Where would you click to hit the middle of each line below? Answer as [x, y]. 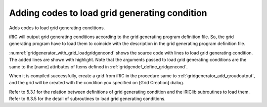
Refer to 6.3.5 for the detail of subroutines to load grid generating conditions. [87, 99]
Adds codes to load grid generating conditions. [57, 28]
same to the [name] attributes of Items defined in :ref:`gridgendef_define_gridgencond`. [98, 66]
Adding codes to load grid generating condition [108, 13]
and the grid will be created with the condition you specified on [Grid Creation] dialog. [97, 83]
